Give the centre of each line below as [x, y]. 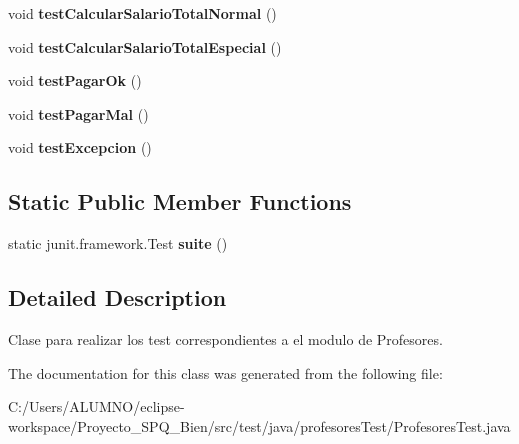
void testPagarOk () [75, 80]
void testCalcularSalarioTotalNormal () [142, 13]
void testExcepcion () [80, 147]
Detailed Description [117, 297]
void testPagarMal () [78, 113]
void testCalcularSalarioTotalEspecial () [145, 46]
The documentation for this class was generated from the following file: [225, 372]
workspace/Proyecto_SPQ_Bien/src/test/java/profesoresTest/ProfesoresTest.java [259, 425]
